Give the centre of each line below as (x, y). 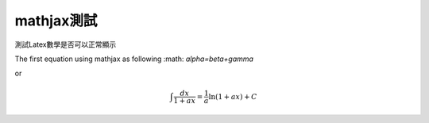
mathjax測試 (56, 21)
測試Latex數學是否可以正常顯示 (66, 44)
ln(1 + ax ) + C (233, 96)
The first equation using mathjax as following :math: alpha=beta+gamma (134, 59)
